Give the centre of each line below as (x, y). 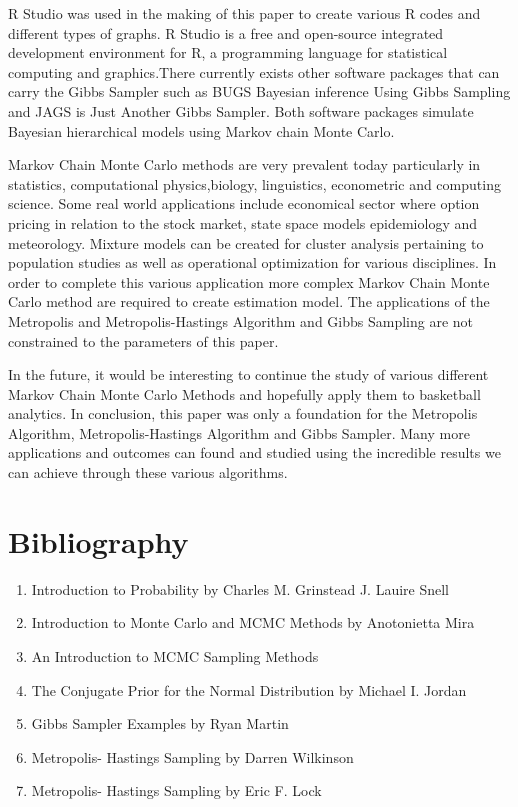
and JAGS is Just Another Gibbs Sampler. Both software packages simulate (241, 110)
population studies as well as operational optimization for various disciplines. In (252, 262)
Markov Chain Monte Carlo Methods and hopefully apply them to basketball (244, 393)
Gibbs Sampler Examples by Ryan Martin (160, 723)
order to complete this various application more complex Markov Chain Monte (249, 281)
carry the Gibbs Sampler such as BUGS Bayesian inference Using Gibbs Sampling (259, 91)
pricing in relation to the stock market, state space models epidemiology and (243, 222)
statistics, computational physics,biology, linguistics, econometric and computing (254, 183)
